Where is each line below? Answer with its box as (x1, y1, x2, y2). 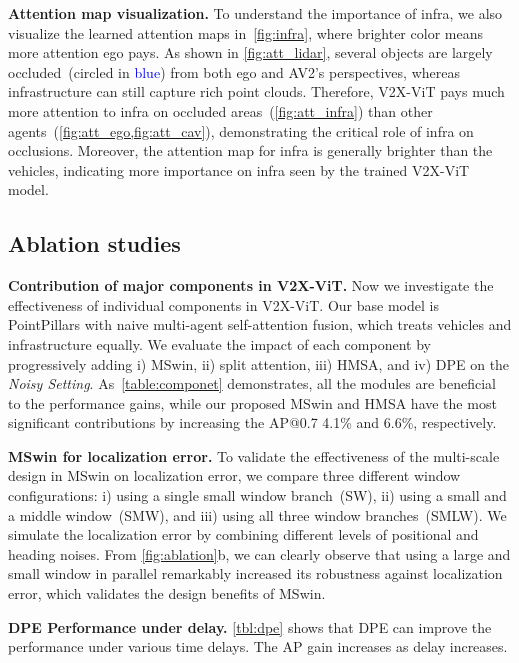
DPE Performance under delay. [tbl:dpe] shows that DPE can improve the (8, 616, 492, 637)
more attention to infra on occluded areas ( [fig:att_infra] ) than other (8, 100, 433, 121)
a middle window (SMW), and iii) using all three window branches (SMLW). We (8, 504, 507, 525)
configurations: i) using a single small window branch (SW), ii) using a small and (8, 485, 507, 506)
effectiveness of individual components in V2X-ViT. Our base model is (8, 294, 439, 315)
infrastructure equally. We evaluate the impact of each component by (8, 333, 431, 354)
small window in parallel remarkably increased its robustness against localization (8, 563, 503, 584)
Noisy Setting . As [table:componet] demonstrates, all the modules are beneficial (8, 373, 496, 394)
